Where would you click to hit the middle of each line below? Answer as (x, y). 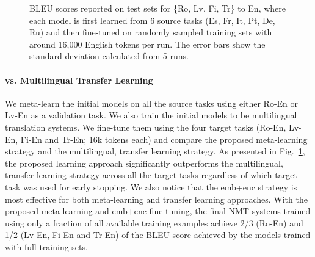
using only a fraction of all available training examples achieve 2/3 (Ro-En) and (154, 223)
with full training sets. (46, 246)
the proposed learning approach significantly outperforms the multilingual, (144, 163)
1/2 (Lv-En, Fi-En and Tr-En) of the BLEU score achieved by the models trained (158, 235)
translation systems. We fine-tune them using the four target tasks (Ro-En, (146, 127)
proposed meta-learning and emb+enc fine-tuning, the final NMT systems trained (158, 211)
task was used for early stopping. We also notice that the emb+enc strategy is (151, 186)
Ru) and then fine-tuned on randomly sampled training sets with (151, 32)
